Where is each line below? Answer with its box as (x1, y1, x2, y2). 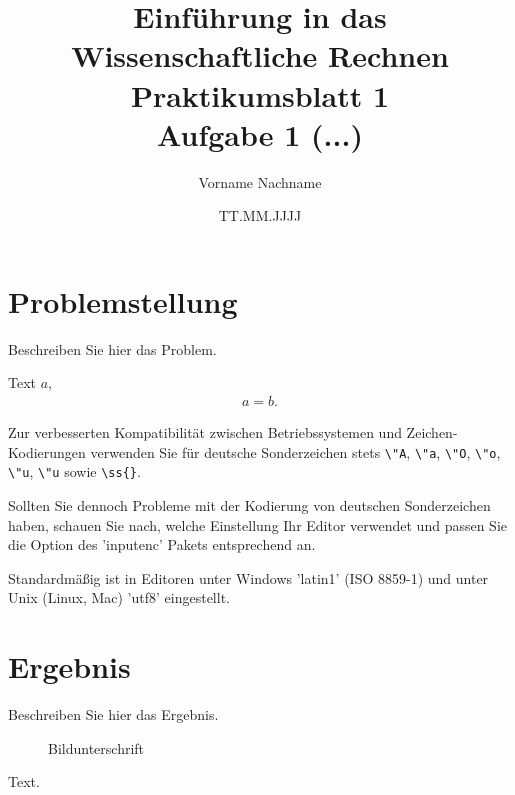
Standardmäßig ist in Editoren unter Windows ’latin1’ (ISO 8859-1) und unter (8, 567, 489, 588)
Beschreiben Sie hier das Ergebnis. (8, 704, 219, 725)
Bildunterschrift (48, 737, 145, 758)
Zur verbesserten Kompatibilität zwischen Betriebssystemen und (8, 422, 402, 443)
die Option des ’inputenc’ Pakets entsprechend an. (8, 534, 316, 555)
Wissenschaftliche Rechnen (71, 35, 449, 76)
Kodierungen (8, 441, 86, 462)
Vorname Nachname (198, 171, 322, 192)
